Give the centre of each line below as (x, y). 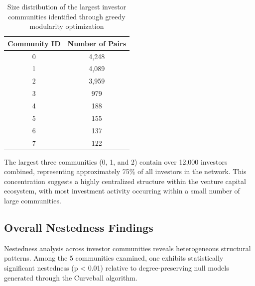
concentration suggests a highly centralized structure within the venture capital (125, 181)
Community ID (34, 43)
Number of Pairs (97, 43)
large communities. (33, 200)
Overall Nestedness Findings (79, 227)
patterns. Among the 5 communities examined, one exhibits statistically (114, 258)
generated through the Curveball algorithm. (71, 277)
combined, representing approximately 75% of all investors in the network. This (125, 171)
